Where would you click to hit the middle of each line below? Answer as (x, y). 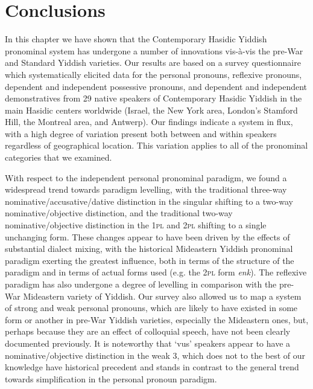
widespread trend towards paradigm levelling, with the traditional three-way (146, 189)
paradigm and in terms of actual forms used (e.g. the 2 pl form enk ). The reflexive (156, 272)
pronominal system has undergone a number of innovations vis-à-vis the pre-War (154, 50)
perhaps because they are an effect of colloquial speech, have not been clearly (148, 331)
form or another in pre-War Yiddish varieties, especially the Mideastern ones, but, (157, 319)
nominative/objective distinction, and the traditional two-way (119, 213)
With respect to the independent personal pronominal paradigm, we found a (146, 177)
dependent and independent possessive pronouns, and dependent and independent (156, 86)
